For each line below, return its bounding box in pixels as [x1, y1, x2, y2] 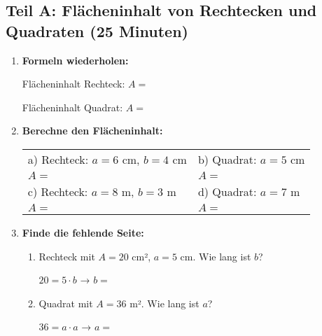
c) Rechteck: [27, 183, 88, 199]
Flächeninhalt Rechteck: [22, 76, 125, 91]
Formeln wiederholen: [22, 52, 129, 67]
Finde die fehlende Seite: [22, 225, 144, 239]
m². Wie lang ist [129, 295, 199, 310]
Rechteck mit [38, 248, 95, 263]
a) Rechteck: [27, 150, 89, 167]
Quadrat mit [38, 295, 93, 310]
